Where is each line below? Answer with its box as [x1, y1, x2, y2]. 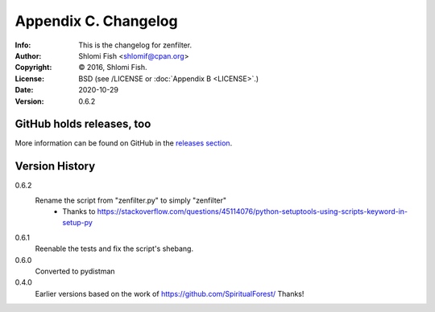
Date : [14, 85, 34, 95]
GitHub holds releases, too [14, 117, 151, 131]
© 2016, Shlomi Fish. [78, 63, 147, 72]
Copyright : [14, 63, 52, 72]
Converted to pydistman [35, 266, 116, 277]
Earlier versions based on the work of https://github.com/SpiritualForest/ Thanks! [35, 289, 304, 298]
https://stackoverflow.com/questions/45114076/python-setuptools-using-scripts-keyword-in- [97, 207, 408, 216]
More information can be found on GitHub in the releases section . [14, 138, 233, 148]
